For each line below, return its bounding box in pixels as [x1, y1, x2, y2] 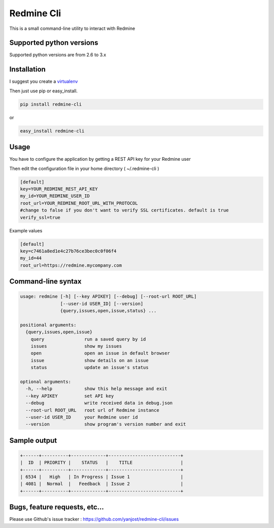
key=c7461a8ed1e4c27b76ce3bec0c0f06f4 [20, 248, 117, 254]
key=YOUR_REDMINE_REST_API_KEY [20, 186, 98, 192]
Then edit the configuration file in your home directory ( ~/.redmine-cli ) [9, 165, 159, 171]
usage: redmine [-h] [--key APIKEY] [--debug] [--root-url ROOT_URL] [20, 294, 197, 299]
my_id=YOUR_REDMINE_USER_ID [20, 193, 90, 199]
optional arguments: [20, 378, 71, 384]
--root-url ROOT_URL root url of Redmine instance [25, 407, 159, 413]
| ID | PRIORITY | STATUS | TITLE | [20, 460, 184, 466]
